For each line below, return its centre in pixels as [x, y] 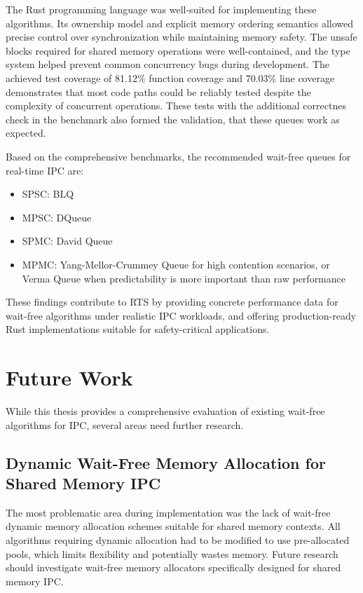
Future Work [69, 377]
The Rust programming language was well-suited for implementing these [161, 9]
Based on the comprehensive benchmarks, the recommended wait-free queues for [178, 156]
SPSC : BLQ [48, 194]
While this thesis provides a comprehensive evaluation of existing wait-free [165, 411]
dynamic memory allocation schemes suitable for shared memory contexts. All [173, 526]
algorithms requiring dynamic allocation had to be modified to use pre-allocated [178, 539]
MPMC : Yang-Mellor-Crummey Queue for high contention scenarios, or [176, 264]
